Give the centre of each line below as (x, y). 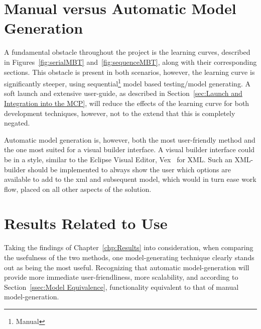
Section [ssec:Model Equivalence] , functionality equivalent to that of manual (121, 287)
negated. (17, 123)
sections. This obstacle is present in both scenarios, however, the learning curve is (129, 72)
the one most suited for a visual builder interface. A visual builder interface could (129, 149)
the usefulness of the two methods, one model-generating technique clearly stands (129, 257)
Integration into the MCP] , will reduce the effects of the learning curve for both (127, 103)
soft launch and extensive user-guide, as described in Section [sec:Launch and (123, 93)
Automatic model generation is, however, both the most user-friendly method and (130, 139)
